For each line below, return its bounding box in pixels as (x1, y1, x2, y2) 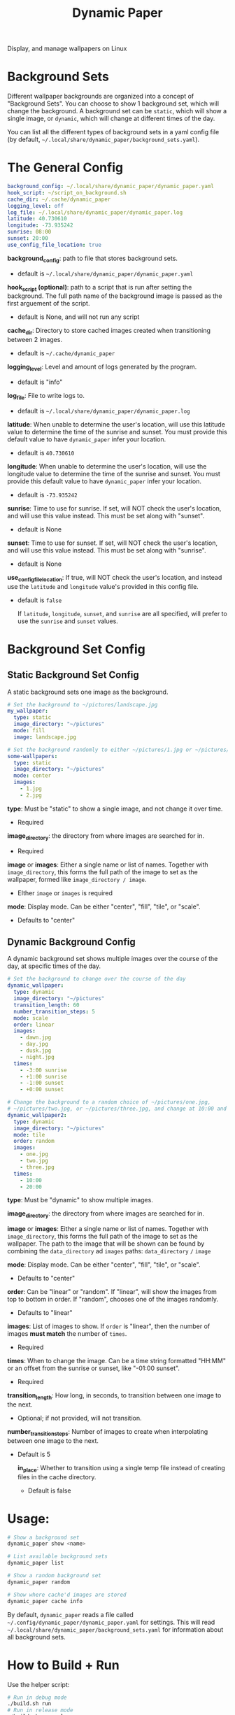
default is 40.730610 (17, 448, 75, 457)
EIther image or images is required (17, 888, 113, 897)
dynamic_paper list (7, 1560, 64, 1567)
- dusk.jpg (20, 1047, 52, 1054)
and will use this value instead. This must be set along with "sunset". (7, 511, 205, 520)
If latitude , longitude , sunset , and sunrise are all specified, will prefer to (17, 609, 227, 618)
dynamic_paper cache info (7, 1597, 83, 1604)
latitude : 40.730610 (7, 215, 68, 222)
